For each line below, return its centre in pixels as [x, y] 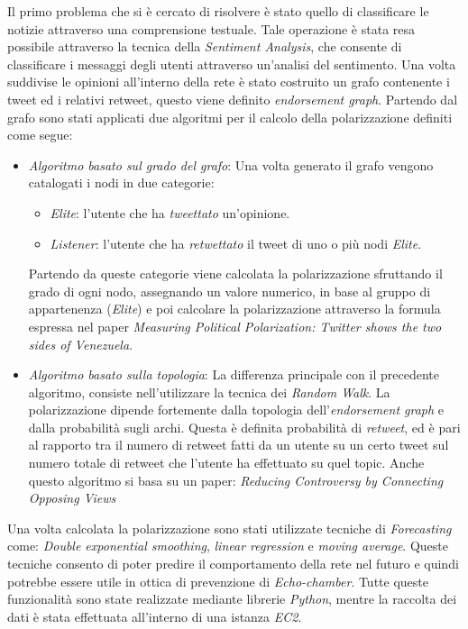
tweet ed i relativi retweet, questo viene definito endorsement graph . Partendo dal [233, 99]
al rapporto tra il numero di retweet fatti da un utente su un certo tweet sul [239, 445]
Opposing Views [72, 498]
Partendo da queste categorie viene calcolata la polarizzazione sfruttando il [235, 273]
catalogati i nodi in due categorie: [121, 182]
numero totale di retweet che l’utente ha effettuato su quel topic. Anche [226, 463]
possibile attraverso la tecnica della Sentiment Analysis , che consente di [205, 46]
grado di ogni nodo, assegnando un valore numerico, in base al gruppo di [229, 291]
